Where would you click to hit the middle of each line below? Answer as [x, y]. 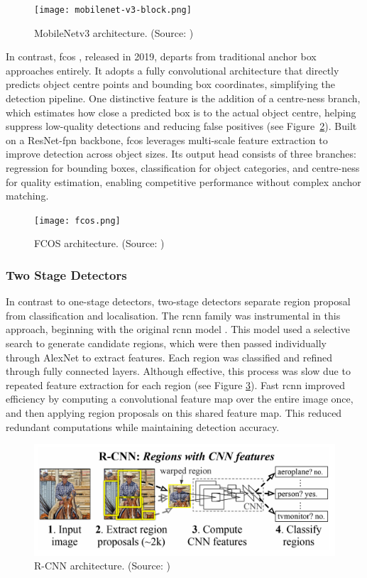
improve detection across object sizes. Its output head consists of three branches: [181, 154]
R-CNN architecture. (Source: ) [103, 566]
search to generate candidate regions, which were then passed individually [166, 343]
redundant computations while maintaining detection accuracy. [143, 426]
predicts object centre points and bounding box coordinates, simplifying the [171, 84]
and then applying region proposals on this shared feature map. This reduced [174, 413]
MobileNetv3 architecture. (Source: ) [114, 32]
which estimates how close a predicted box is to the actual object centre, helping [181, 112]
